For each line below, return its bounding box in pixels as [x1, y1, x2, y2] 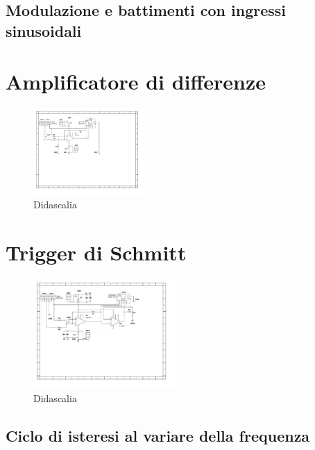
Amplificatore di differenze [6, 67, 266, 96]
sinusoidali [6, 19, 82, 41]
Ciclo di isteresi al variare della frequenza [6, 424, 310, 446]
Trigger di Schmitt [6, 238, 187, 267]
